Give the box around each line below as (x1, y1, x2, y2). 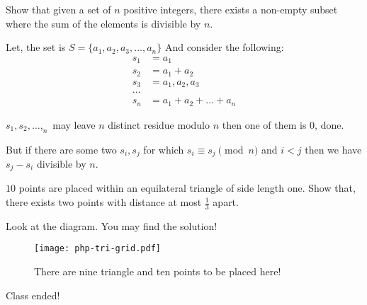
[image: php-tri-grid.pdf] (34, 243, 161, 254)
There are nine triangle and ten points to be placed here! (34, 264, 281, 279)
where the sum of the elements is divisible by (6, 16, 201, 30)
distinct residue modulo (108, 117, 210, 132)
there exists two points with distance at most (6, 195, 202, 209)
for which (143, 142, 184, 156)
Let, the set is (6, 40, 66, 54)
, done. (315, 117, 344, 132)
